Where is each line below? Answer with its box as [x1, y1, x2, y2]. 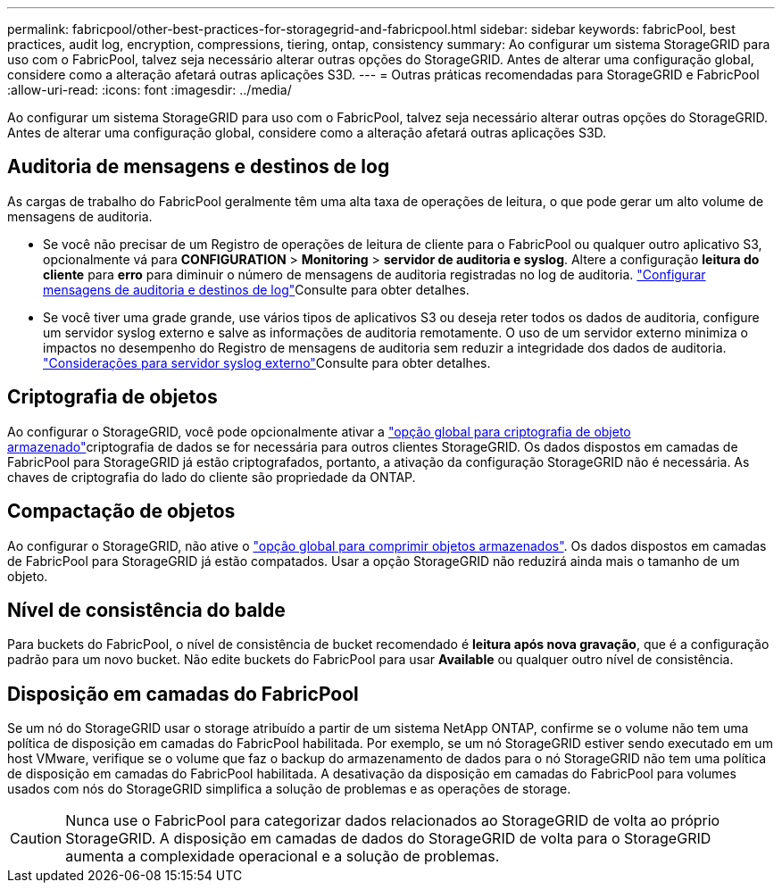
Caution [10, 829, 62, 848]
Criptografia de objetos [7, 386, 218, 409]
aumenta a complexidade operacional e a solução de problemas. [65, 847, 500, 866]
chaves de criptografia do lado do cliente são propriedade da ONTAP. [7, 469, 416, 485]
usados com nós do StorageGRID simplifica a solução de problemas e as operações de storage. [7, 781, 571, 797]
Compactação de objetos [7, 500, 236, 523]
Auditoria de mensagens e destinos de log [7, 155, 390, 179]
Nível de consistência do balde [7, 598, 286, 621]
